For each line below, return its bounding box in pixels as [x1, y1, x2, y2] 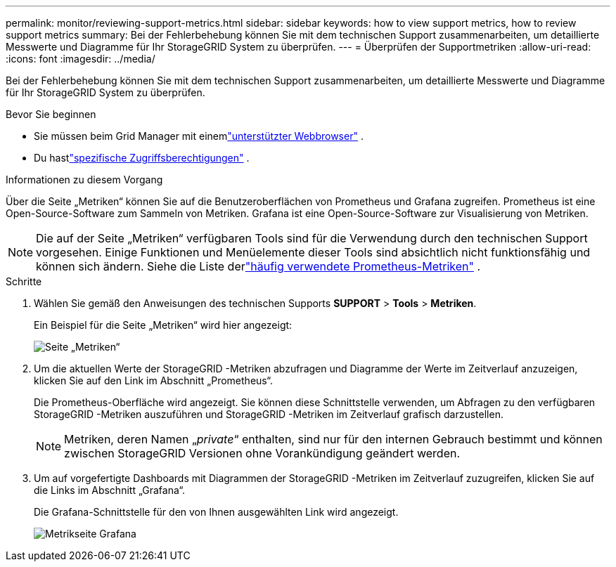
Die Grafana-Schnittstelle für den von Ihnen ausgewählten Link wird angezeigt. [34, 506, 399, 518]
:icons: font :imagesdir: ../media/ [6, 53, 155, 65]
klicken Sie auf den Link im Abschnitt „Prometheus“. [34, 374, 274, 386]
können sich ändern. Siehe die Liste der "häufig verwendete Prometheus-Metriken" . [36, 259, 481, 273]
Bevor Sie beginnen [6, 108, 96, 120]
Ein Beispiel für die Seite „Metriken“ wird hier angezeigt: [34, 319, 293, 331]
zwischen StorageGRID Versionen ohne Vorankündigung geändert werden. [64, 446, 461, 460]
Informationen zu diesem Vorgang [6, 174, 163, 185]
